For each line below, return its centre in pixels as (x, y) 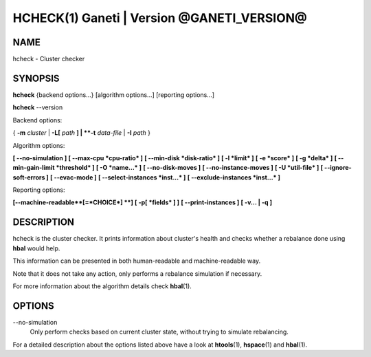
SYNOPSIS (36, 78)
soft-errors (29, 177)
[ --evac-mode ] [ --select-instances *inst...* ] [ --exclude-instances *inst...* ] (166, 177)
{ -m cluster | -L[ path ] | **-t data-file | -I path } (82, 133)
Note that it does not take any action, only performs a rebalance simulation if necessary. (137, 273)
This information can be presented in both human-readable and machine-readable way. (137, 261)
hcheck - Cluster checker (49, 59)
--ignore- (338, 168)
